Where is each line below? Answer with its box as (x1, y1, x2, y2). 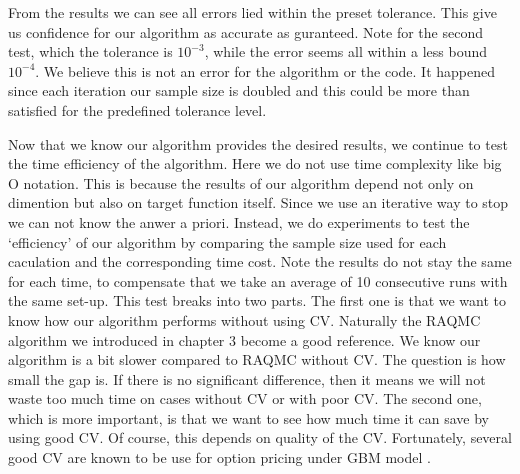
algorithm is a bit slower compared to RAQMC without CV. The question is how (8, 349, 506, 370)
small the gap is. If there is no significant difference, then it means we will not (8, 368, 486, 389)
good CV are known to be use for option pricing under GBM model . (8, 447, 431, 468)
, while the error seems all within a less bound (204, 41, 488, 62)
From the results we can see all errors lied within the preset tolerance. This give (8, 2, 497, 22)
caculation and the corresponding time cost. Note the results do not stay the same (8, 251, 512, 272)
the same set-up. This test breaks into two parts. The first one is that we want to (8, 290, 507, 311)
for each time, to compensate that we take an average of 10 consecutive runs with (8, 270, 508, 291)
